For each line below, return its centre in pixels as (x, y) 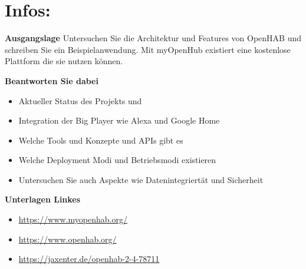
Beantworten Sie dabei (52, 80)
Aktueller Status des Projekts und (80, 100)
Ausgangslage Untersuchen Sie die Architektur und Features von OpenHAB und (153, 38)
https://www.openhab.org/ (68, 239)
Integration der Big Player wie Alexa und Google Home (119, 120)
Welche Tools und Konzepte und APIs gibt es (101, 140)
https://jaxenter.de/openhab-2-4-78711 (89, 259)
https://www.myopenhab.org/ (73, 219)
